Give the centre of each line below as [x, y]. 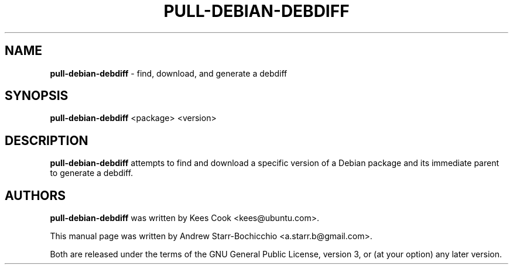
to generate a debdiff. [92, 173]
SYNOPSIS [37, 96]
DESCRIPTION [47, 140]
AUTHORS [35, 195]
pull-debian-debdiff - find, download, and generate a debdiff [169, 73]
